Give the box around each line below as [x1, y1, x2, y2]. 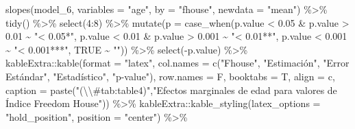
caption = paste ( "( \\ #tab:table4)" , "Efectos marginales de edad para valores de [5, 82, 337, 97]
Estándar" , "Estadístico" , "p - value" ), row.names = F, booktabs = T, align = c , [5, 69, 335, 83]
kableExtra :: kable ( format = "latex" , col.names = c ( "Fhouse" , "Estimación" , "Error [5, 56, 350, 70]
